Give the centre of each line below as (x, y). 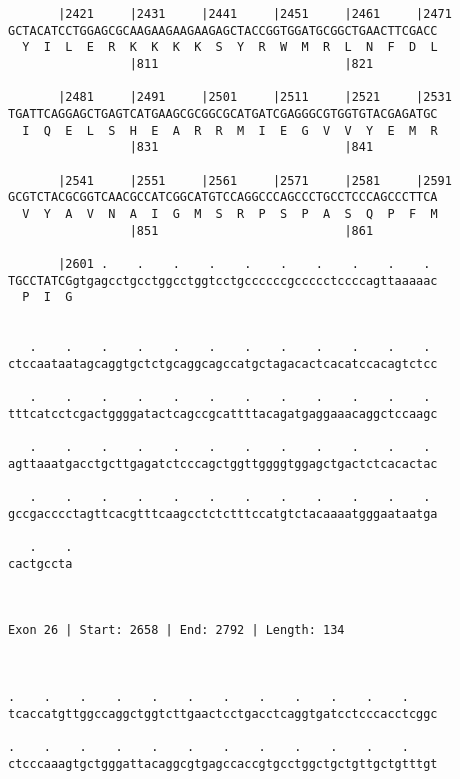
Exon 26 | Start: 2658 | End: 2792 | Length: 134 (176, 630)
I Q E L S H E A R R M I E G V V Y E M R (230, 130)
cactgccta (40, 563)
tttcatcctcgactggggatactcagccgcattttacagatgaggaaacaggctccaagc (223, 413)
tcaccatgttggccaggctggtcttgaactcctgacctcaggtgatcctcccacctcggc (223, 713)
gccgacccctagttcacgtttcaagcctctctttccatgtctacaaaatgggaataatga (223, 513)
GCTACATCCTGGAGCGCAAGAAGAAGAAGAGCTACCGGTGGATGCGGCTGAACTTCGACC (223, 30)
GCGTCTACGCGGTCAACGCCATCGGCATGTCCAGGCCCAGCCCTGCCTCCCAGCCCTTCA (223, 197)
